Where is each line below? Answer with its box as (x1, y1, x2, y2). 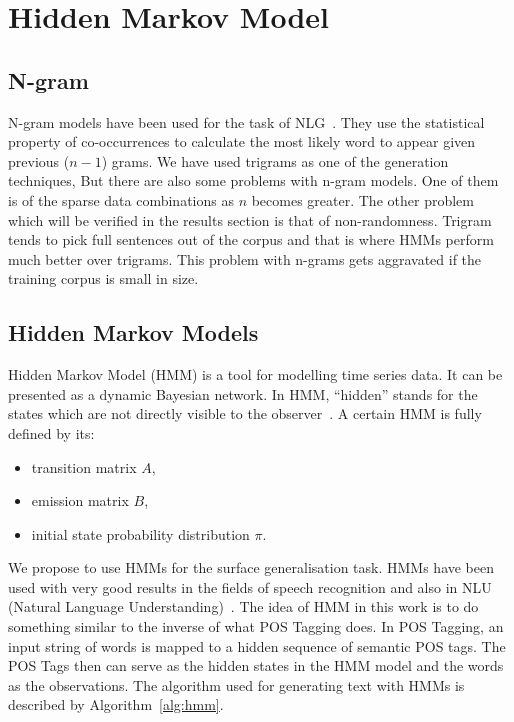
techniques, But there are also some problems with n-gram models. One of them (8, 170, 499, 191)
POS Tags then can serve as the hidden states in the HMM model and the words (8, 655, 504, 676)
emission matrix (31, 490, 129, 511)
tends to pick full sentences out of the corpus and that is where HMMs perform (8, 229, 494, 250)
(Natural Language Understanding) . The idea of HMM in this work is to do (8, 596, 479, 617)
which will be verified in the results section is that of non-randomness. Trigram (8, 209, 492, 230)
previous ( (8, 150, 70, 171)
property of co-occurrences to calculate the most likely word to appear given (8, 131, 476, 152)
